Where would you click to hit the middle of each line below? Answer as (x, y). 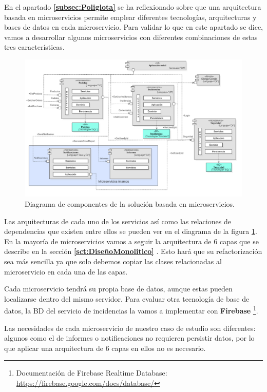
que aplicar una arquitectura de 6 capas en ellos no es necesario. (105, 348)
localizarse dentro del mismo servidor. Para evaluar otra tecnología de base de (127, 298)
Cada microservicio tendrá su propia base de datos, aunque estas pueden (118, 289)
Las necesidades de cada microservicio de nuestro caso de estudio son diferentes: (130, 328)
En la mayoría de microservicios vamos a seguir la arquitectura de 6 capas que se (131, 241)
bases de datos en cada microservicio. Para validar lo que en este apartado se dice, (134, 27)
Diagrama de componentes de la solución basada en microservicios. (130, 204)
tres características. (34, 47)
